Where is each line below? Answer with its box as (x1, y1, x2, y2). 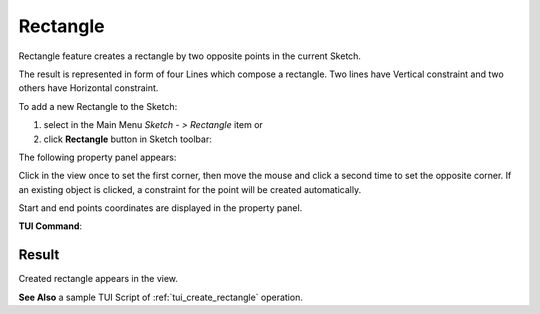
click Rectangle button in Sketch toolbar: (43, 133, 212, 145)
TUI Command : (18, 220, 83, 232)
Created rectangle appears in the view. (18, 273, 179, 285)
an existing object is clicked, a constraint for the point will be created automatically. (18, 183, 362, 195)
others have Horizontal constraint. (18, 82, 159, 94)
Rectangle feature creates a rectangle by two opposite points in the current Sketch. (18, 50, 362, 62)
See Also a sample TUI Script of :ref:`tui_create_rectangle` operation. (18, 291, 304, 303)
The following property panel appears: (18, 151, 177, 163)
